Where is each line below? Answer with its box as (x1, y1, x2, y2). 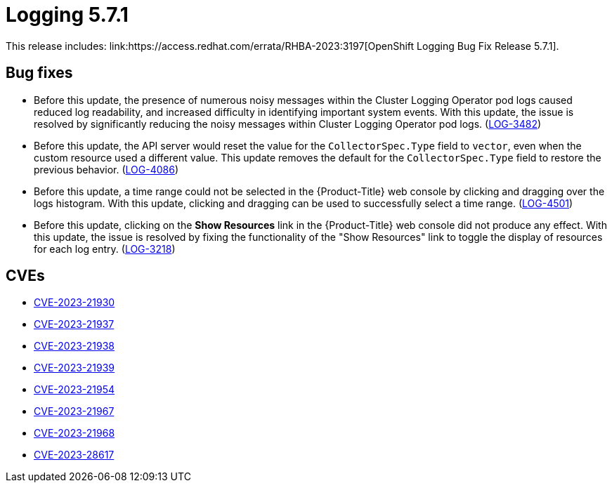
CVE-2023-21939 (34, 362, 115, 374)
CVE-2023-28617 (34, 449, 115, 461)
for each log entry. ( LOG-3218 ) (34, 242, 176, 255)
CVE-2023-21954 (34, 383, 115, 396)
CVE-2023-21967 (34, 405, 115, 418)
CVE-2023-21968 (34, 427, 115, 440)
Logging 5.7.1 (6, 3, 129, 27)
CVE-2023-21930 (34, 296, 115, 309)
